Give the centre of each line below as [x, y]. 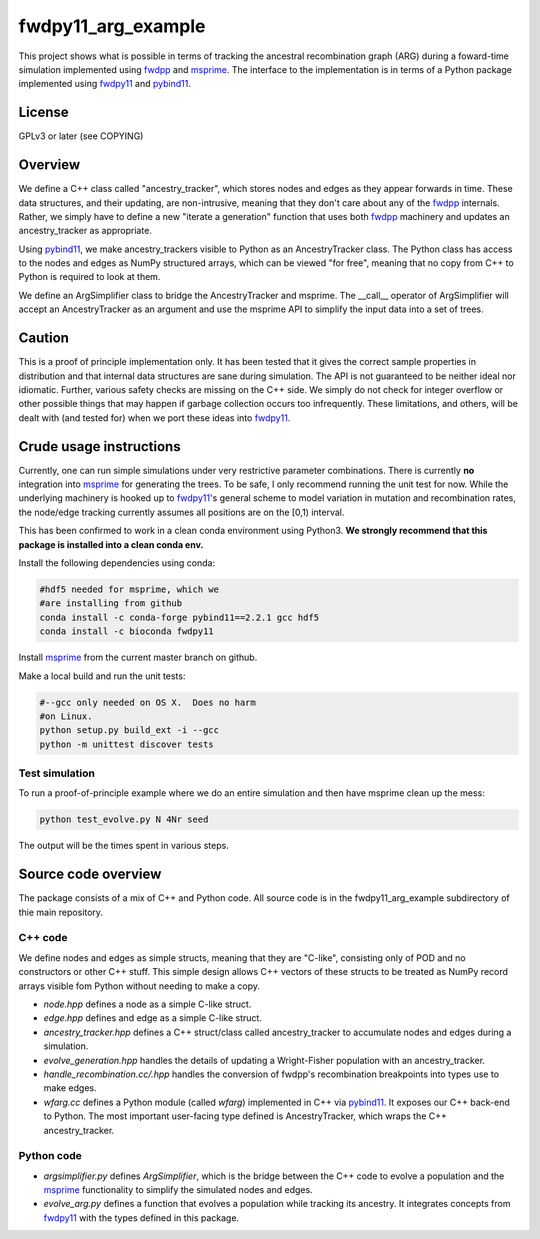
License [43, 112]
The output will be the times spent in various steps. [123, 846]
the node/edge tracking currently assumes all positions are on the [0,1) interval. [181, 512]
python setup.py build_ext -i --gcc [129, 730]
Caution [44, 338]
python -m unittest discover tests [126, 744]
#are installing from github [111, 603]
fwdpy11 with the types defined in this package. [141, 1217]
